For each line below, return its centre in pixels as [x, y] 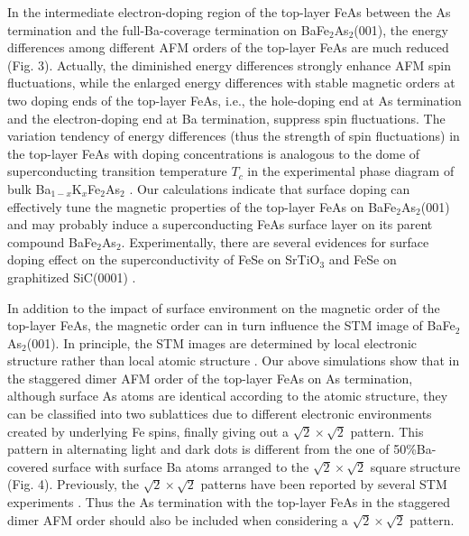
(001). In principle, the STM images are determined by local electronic [221, 342]
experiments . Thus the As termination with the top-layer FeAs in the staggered [229, 502]
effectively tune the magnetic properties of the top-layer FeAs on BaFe [202, 206]
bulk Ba [29, 188]
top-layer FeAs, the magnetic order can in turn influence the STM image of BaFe [231, 325]
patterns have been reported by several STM [324, 484]
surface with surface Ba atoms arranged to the [181, 466]
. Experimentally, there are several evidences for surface [275, 241]
